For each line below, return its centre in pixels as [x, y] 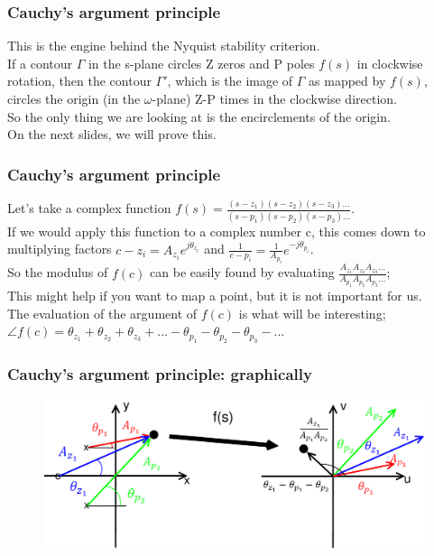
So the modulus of [58, 272]
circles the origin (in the [74, 98]
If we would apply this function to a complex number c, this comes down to [217, 231]
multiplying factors [60, 249]
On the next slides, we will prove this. [112, 134]
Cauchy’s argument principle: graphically [160, 373]
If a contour [40, 63]
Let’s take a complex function [89, 208]
